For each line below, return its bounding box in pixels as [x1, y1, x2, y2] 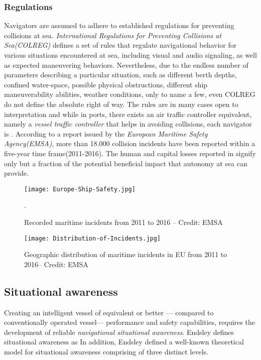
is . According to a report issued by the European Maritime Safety [4, 128, 208, 139]
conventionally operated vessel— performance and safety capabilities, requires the [4, 317, 255, 327]
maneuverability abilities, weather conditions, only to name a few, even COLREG [4, 89, 255, 99]
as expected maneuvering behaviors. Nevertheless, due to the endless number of [4, 59, 248, 70]
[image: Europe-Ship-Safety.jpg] [24, 185, 136, 193]
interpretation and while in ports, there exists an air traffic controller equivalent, [4, 108, 252, 119]
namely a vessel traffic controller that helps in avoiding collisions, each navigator [4, 118, 252, 129]
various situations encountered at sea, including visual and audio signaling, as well [4, 50, 257, 60]
